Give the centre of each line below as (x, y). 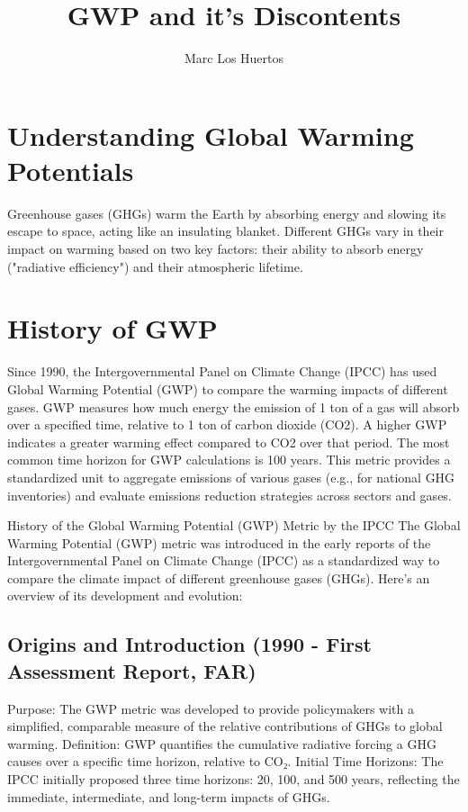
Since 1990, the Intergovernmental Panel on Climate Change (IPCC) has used (222, 371)
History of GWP (112, 328)
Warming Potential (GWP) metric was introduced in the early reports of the (219, 542)
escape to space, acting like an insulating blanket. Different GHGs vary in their (225, 231)
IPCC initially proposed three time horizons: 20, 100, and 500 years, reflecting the (234, 779)
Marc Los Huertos (234, 58)
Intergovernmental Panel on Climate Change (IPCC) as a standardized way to (224, 560)
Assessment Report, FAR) (132, 670)
